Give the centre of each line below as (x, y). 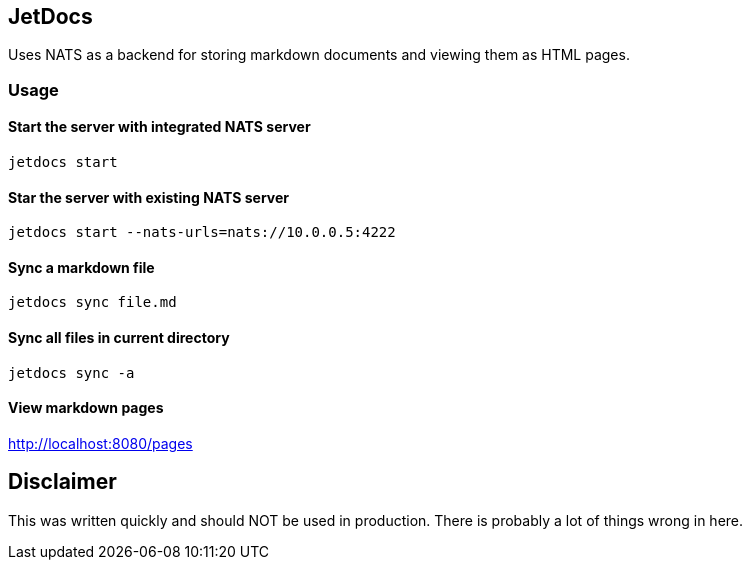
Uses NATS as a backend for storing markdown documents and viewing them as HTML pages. (319, 55)
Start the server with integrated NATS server (159, 127)
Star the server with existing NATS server (149, 197)
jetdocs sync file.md (92, 302)
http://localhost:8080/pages (100, 443)
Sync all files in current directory (119, 338)
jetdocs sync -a (71, 372)
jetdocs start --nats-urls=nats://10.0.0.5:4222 (202, 232)
